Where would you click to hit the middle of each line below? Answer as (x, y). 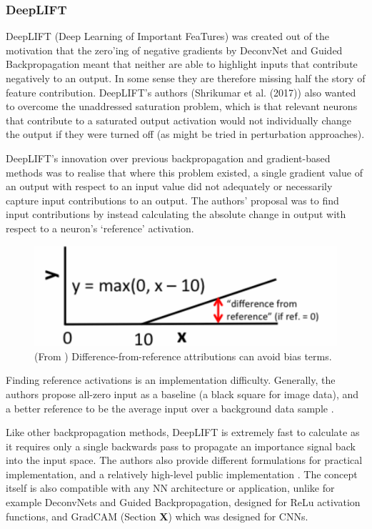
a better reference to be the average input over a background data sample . (170, 408)
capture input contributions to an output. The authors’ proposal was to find (172, 200)
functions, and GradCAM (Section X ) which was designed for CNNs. (157, 516)
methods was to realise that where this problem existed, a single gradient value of (184, 172)
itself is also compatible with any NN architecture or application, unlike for (170, 488)
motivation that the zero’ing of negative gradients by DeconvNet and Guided (174, 50)
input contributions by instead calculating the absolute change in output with (176, 214)
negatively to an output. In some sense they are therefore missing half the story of (186, 78)
